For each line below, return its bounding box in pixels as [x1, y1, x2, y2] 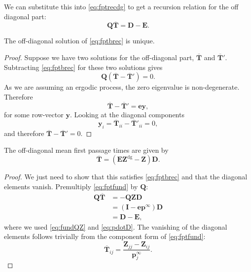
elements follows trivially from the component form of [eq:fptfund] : [4, 231, 206, 241]
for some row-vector [4, 109, 64, 119]
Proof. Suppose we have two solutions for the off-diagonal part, [4, 52, 194, 62]
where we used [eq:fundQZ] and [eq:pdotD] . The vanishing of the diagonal [4, 221, 227, 232]
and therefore [4, 128, 44, 138]
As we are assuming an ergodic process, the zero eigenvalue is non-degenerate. [4, 82, 240, 92]
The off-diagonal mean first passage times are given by [4, 144, 169, 155]
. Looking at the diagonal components [70, 109, 184, 119]
